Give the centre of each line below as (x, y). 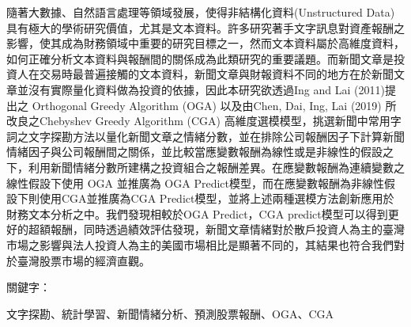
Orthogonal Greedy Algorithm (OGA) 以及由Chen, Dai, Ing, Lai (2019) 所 (214, 105)
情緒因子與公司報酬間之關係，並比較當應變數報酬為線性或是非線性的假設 (194, 152)
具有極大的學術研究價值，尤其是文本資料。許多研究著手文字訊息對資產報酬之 (205, 27)
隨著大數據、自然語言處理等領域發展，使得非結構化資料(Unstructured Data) (201, 12)
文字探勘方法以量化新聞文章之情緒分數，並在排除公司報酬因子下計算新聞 (216, 136)
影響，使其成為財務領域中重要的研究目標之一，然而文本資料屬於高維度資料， (205, 43)
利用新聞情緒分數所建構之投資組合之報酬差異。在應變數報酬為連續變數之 (216, 167)
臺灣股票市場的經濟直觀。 (83, 260)
